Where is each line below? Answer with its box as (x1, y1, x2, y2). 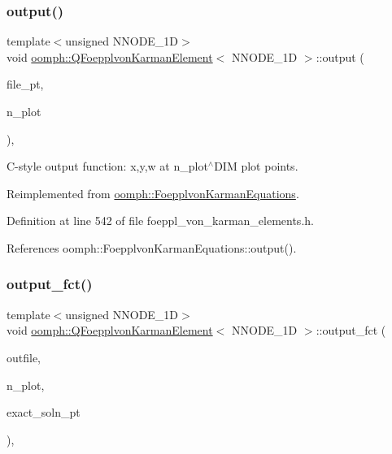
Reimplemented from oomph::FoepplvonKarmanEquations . (7, 184, 299, 201)
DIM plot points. (214, 158, 298, 175)
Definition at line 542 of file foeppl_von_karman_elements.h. (7, 212, 314, 229)
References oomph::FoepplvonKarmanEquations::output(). (7, 239, 297, 256)
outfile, (7, 348, 41, 365)
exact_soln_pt (7, 404, 81, 421)
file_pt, (7, 76, 44, 93)
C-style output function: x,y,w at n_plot (7, 158, 208, 175)
